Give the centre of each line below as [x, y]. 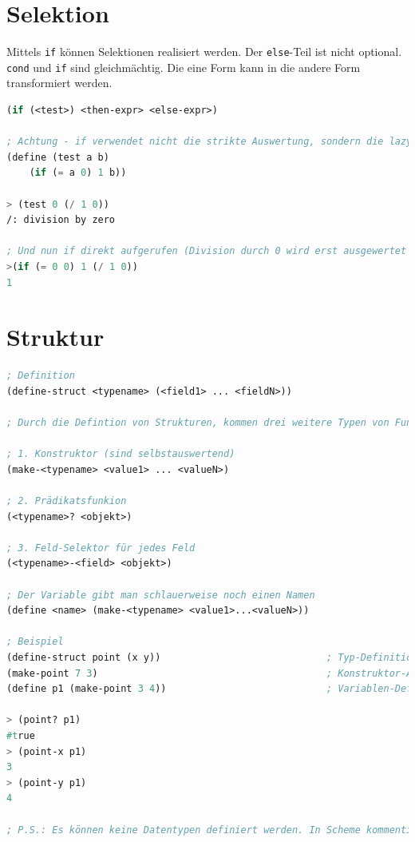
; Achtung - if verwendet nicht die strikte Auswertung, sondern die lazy [209, 142]
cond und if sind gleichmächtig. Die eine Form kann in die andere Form [184, 67]
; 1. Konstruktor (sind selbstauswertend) [121, 454]
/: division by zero [61, 220]
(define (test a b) [58, 157]
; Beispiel [35, 642]
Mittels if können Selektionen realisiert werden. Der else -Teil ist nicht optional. [204, 52]
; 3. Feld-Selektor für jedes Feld [101, 548]
